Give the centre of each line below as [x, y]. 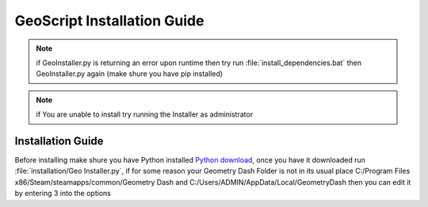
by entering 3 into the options [63, 194]
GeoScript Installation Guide [109, 21]
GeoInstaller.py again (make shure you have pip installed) [130, 74]
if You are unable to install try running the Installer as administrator [145, 114]
